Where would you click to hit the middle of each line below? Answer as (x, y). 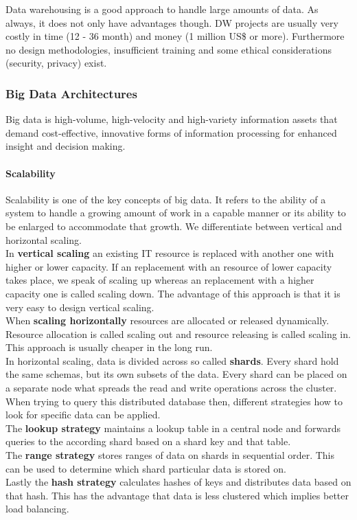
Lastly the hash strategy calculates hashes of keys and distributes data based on (178, 482)
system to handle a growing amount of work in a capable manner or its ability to (176, 213)
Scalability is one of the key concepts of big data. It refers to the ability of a (166, 199)
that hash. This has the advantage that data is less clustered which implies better (177, 495)
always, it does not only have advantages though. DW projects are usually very (172, 22)
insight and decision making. (66, 146)
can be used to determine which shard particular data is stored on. (146, 468)
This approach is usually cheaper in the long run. (109, 347)
